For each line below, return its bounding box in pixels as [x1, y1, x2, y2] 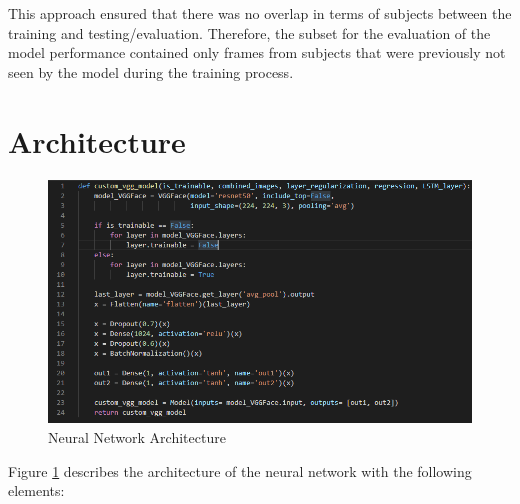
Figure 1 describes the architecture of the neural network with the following [8, 460, 472, 481]
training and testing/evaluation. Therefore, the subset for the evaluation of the [8, 22, 491, 43]
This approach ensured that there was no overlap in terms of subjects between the [8, 3, 512, 23]
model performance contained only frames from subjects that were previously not [8, 42, 506, 63]
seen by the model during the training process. [8, 61, 294, 82]
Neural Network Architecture [48, 427, 226, 448]
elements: [8, 480, 65, 501]
